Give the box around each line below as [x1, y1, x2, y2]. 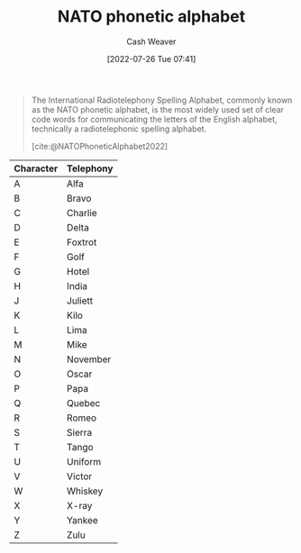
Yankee [66, 513, 99, 526]
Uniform [66, 455, 102, 467]
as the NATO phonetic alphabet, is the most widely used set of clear [31, 104, 284, 114]
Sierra [66, 426, 93, 439]
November [66, 353, 112, 366]
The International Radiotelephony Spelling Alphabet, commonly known [31, 95, 293, 105]
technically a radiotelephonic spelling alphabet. [31, 123, 207, 134]
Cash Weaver [126, 36, 177, 47]
